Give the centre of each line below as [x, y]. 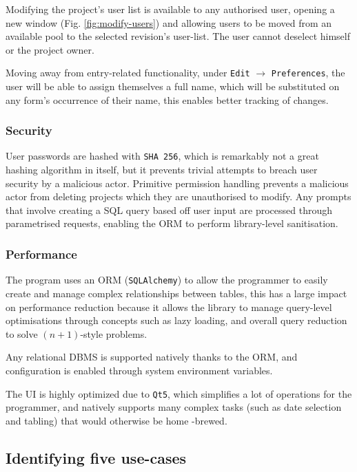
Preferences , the [308, 73]
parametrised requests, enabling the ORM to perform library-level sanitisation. [172, 223]
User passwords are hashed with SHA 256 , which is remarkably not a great [162, 156]
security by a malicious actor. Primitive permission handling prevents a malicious [177, 183]
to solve [22, 333]
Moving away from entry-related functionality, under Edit [128, 73]
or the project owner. [50, 49]
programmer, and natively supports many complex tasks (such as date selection [174, 407]
